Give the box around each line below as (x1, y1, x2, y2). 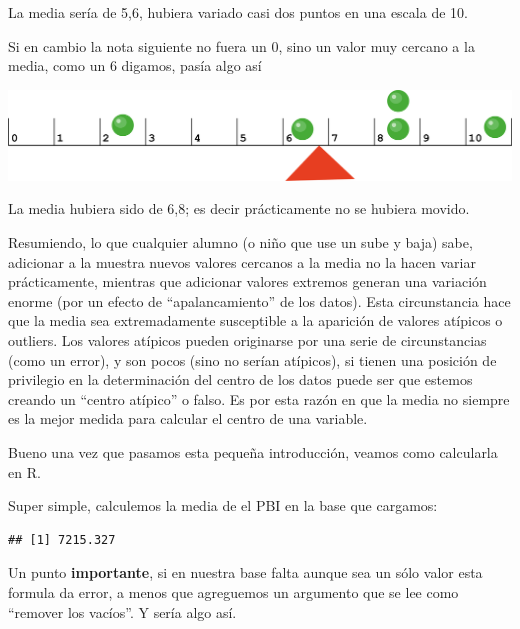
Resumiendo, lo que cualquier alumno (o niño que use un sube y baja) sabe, (8, 232, 473, 253)
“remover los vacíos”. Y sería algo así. (8, 601, 237, 622)
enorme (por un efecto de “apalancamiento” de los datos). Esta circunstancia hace (8, 290, 511, 311)
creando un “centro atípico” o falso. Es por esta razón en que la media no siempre (8, 388, 510, 409)
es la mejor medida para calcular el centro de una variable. (8, 408, 368, 429)
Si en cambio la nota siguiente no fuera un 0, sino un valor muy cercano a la (8, 35, 475, 56)
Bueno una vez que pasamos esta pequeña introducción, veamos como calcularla (8, 441, 498, 462)
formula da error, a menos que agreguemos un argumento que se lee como (8, 581, 459, 602)
